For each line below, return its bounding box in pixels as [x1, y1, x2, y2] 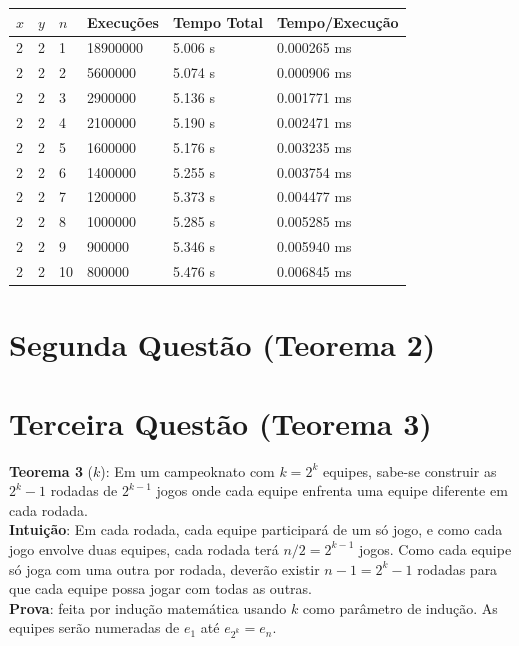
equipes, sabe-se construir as [322, 460, 497, 481]
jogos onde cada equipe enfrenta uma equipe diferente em [156, 480, 508, 501]
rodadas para [417, 558, 498, 579]
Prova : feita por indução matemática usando [9, 597, 287, 618]
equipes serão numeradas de [9, 617, 180, 638]
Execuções [87, 11, 159, 32]
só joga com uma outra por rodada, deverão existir [9, 558, 320, 579]
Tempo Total [172, 11, 263, 32]
